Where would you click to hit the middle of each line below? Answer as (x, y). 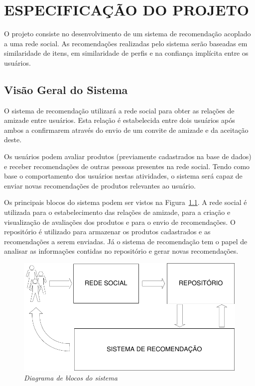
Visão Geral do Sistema (66, 89)
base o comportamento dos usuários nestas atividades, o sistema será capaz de (123, 176)
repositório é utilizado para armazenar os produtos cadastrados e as (107, 232)
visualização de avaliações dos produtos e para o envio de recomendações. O (120, 222)
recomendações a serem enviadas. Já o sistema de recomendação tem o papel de (126, 241)
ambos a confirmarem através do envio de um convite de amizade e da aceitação (126, 130)
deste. (13, 140)
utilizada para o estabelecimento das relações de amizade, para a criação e (117, 212)
